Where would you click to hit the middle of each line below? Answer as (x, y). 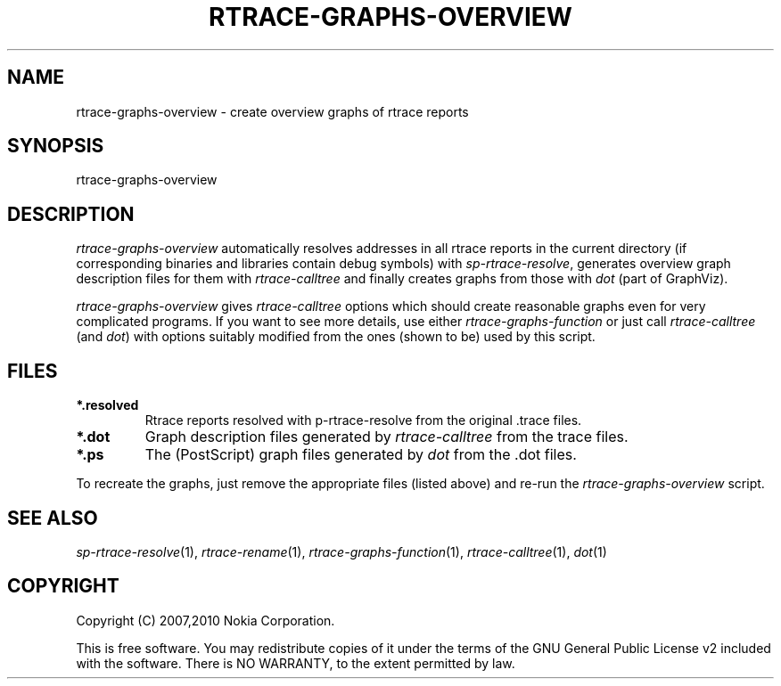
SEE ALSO (53, 518)
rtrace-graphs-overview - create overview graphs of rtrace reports (272, 111)
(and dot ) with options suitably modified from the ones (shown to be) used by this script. (336, 337)
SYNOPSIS (56, 146)
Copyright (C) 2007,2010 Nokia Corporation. (206, 620)
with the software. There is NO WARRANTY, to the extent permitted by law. (296, 663)
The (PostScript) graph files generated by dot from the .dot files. (361, 455)
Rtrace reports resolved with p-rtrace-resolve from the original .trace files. (363, 421)
